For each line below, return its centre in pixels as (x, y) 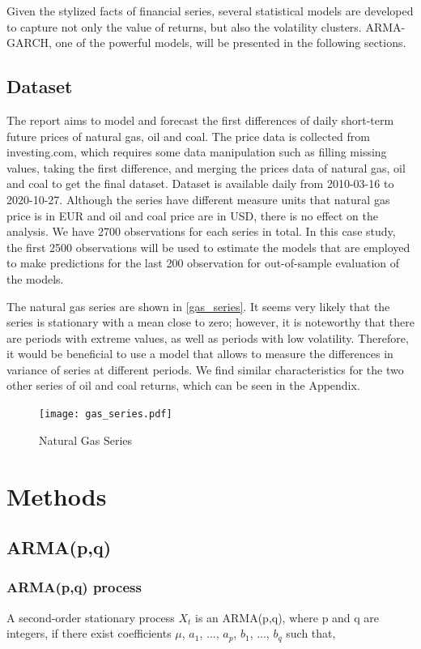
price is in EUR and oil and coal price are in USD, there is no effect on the (192, 215)
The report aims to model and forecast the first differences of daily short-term (200, 120)
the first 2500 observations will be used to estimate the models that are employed (208, 247)
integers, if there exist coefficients (89, 633)
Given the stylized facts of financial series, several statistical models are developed (210, 11)
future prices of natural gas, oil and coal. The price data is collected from (188, 136)
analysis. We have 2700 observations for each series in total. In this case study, (201, 231)
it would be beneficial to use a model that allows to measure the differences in (200, 354)
